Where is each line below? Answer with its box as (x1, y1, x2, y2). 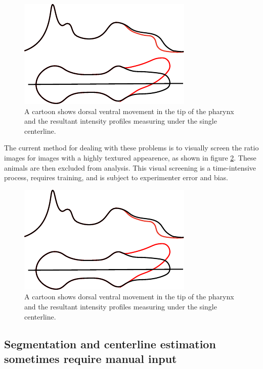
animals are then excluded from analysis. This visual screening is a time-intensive (4, 162, 256, 173)
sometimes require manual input (4, 350, 177, 366)
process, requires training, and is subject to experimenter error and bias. (4, 172, 229, 183)
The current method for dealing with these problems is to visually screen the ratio (4, 142, 259, 153)
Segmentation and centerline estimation (4, 336, 216, 351)
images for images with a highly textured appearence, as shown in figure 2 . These (4, 152, 256, 163)
